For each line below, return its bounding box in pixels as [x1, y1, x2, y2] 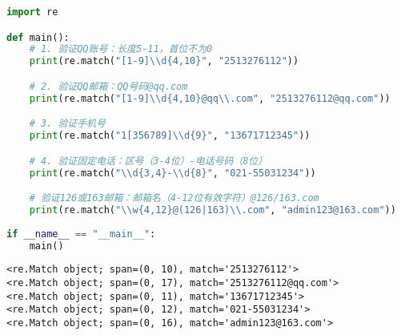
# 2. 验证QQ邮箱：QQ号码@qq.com [29, 80, 188, 92]
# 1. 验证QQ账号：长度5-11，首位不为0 [29, 43, 213, 55]
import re [6, 6, 58, 18]
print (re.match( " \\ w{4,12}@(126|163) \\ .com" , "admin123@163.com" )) [29, 204, 396, 216]
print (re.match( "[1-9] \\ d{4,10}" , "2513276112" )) [29, 55, 299, 67]
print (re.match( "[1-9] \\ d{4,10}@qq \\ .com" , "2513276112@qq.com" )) [29, 92, 391, 104]
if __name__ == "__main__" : [6, 228, 156, 240]
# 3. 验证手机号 [29, 118, 106, 130]
